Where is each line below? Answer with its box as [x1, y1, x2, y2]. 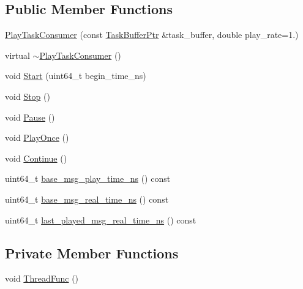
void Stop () [5, 89, 50, 102]
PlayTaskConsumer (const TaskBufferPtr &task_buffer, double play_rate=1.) [5, 28, 299, 41]
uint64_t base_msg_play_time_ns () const [5, 172, 171, 185]
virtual [5, 48, 30, 61]
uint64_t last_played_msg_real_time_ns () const [5, 213, 196, 226]
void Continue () [5, 151, 67, 164]
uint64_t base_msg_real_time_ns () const [5, 192, 169, 205]
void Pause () [5, 110, 55, 123]
